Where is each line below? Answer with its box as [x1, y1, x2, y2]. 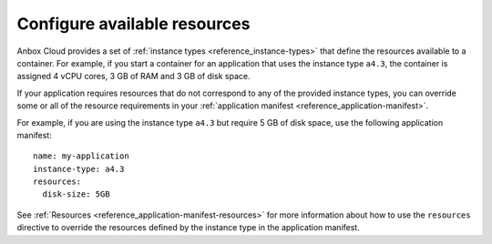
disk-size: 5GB [42, 189, 110, 199]
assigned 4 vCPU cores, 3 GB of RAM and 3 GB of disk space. [16, 71, 251, 82]
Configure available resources [16, 14, 251, 34]
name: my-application [33, 151, 129, 161]
